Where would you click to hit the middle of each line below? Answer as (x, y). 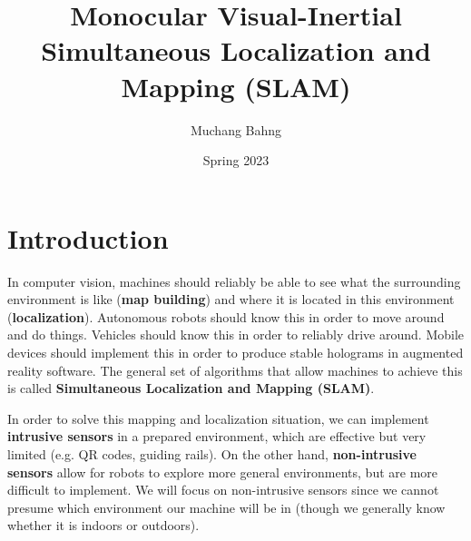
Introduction (88, 237)
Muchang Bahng (236, 129)
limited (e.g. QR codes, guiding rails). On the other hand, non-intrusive (212, 453)
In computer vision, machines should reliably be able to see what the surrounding (234, 281)
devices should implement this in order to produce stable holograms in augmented (235, 352)
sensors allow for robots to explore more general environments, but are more (223, 472)
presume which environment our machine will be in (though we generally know (226, 507)
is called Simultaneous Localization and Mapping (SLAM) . (191, 388)
